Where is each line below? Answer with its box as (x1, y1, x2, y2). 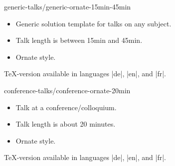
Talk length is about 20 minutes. (15, 119, 116, 129)
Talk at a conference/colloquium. (15, 102, 117, 112)
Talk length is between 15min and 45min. (15, 35, 143, 45)
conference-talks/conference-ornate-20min (4, 85, 131, 95)
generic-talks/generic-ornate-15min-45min (4, 1, 131, 11)
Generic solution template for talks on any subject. (15, 18, 172, 28)
